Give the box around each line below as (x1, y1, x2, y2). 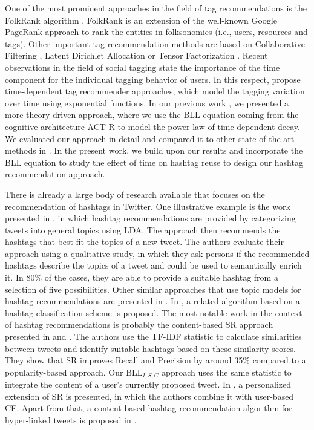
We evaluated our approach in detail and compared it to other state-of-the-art (5, 132, 295, 145)
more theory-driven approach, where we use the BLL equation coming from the (5, 108, 299, 121)
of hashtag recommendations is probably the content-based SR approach (5, 318, 273, 331)
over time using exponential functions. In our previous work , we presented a (5, 96, 289, 109)
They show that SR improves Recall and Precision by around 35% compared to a (5, 354, 306, 366)
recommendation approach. (5, 168, 105, 180)
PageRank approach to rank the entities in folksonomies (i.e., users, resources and (5, 25, 308, 38)
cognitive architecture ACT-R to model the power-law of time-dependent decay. (5, 120, 300, 132)
